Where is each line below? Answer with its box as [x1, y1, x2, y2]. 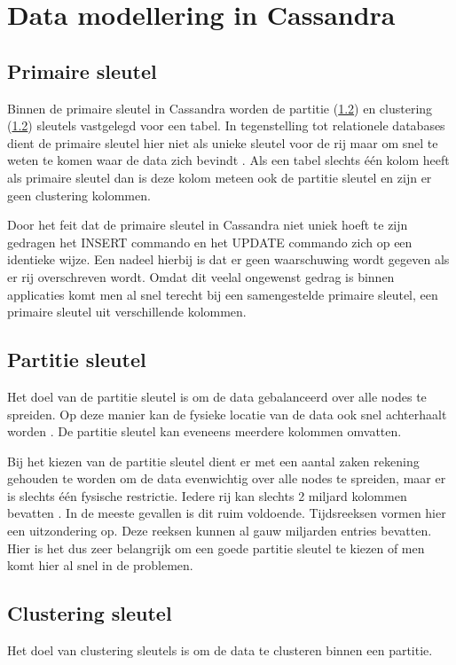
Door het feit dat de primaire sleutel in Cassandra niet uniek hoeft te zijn [7, 215, 408, 234]
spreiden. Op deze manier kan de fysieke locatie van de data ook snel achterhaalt [7, 404, 447, 423]
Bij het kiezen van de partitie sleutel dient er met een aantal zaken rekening [7, 451, 420, 470]
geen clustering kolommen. [7, 185, 151, 204]
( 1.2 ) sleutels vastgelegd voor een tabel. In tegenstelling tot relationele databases [7, 116, 445, 135]
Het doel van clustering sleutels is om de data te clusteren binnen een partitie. [7, 641, 433, 660]
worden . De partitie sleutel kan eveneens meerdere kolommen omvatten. [7, 422, 402, 441]
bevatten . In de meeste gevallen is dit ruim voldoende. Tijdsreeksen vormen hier [7, 504, 446, 522]
